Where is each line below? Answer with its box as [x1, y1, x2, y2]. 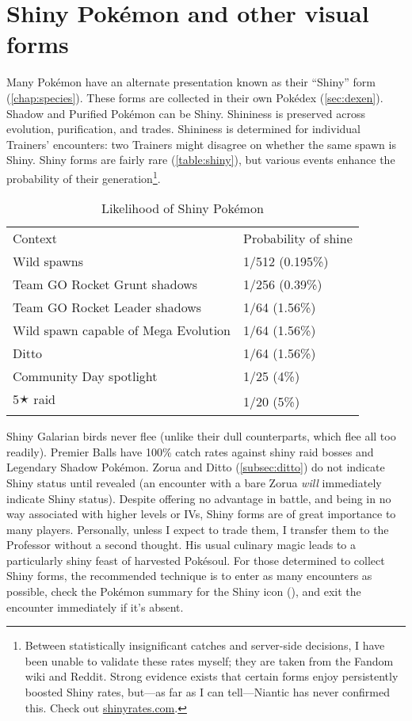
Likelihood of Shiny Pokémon [101, 199, 264, 218]
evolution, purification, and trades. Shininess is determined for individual [6, 120, 361, 137]
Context [13, 229, 58, 248]
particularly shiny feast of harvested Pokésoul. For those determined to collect [6, 551, 385, 568]
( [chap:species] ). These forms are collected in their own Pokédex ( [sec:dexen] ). [6, 89, 383, 105]
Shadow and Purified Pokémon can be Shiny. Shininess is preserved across [6, 105, 365, 121]
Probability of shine [243, 229, 353, 248]
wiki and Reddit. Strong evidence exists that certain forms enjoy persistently [25, 668, 399, 685]
